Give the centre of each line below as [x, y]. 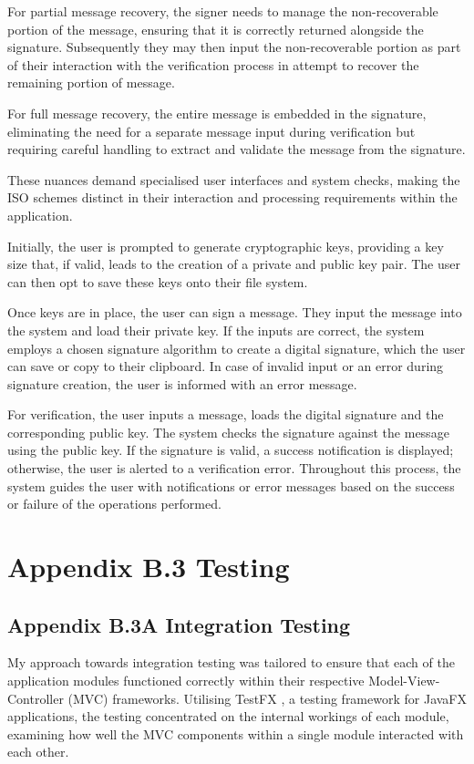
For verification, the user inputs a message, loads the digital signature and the [226, 414]
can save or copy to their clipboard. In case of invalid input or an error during [226, 366]
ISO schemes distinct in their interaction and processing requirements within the [232, 197]
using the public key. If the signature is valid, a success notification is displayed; [231, 450]
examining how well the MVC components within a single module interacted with [236, 733]
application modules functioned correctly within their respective [186, 681]
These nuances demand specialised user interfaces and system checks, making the [234, 179]
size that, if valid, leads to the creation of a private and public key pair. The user [234, 264]
